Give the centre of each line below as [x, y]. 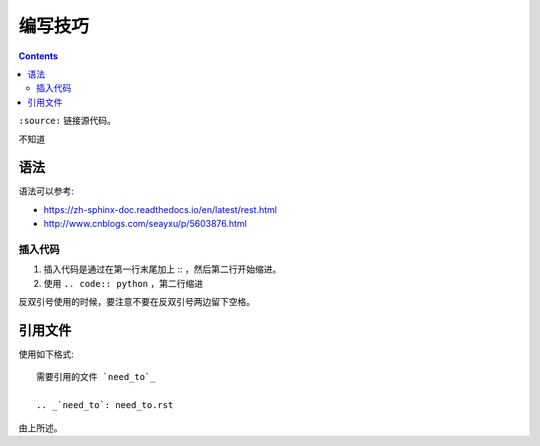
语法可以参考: [46, 191]
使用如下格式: [46, 354]
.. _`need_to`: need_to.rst [105, 405]
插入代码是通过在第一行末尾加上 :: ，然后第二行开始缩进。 [162, 269]
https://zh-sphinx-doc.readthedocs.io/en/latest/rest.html [160, 209]
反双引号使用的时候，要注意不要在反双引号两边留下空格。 [136, 302]
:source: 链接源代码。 [67, 121]
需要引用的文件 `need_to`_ [96, 377]
